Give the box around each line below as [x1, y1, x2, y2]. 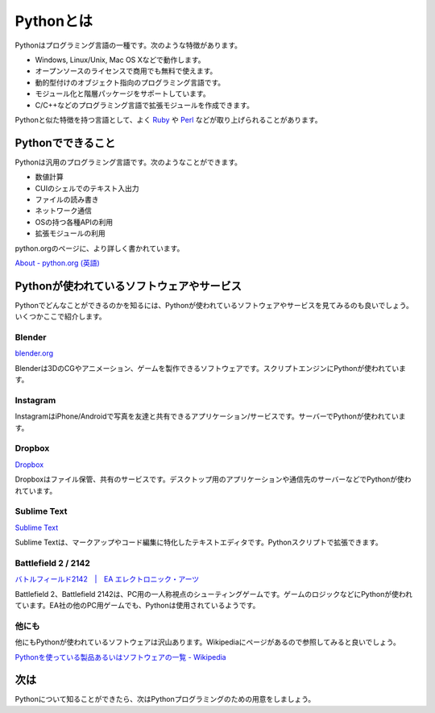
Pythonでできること [14, 136, 116, 149]
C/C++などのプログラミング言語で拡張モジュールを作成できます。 [35, 100, 254, 110]
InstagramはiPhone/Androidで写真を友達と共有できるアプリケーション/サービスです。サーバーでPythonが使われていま [14, 411, 406, 421]
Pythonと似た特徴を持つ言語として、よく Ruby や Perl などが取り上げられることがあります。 [14, 115, 322, 124]
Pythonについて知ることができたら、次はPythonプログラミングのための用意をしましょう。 [14, 694, 316, 704]
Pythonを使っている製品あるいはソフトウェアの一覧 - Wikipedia [14, 652, 226, 661]
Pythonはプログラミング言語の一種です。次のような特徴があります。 [14, 40, 242, 50]
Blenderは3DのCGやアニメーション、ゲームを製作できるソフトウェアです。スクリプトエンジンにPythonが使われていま [14, 363, 407, 373]
